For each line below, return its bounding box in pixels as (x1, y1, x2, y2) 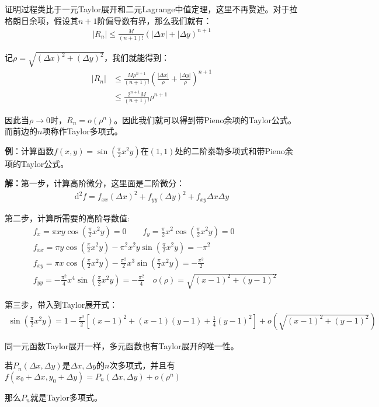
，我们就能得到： (104, 51, 170, 64)
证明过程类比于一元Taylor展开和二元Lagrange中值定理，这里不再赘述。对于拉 (5, 3, 298, 15)
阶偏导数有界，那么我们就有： (97, 14, 212, 26)
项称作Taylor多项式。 (42, 125, 123, 137)
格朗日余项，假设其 (5, 14, 78, 26)
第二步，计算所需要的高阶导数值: (5, 211, 130, 224)
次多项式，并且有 (109, 359, 175, 371)
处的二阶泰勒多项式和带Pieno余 (175, 144, 293, 156)
